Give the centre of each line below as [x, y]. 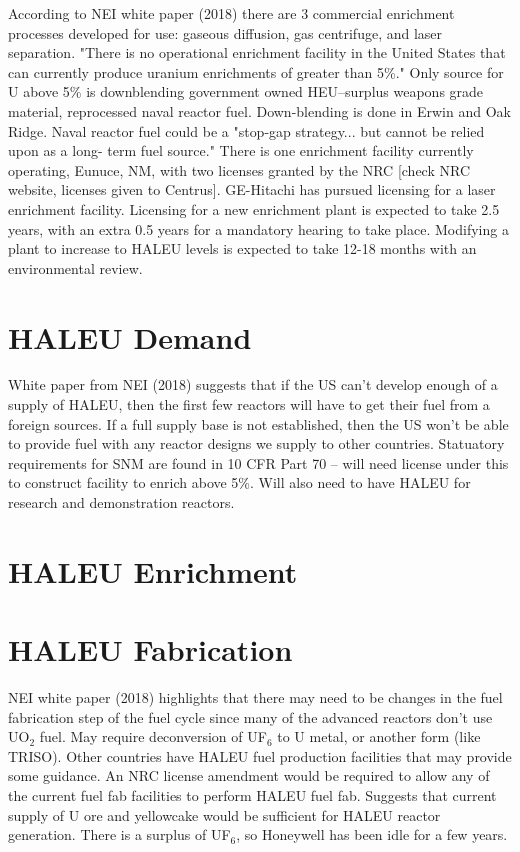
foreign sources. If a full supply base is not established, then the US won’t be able [258, 423]
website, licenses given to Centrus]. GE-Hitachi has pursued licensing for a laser [252, 189]
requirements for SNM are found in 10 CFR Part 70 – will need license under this [258, 462]
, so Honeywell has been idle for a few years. [372, 834]
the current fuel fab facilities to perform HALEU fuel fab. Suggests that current [252, 795]
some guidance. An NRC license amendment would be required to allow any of [249, 775]
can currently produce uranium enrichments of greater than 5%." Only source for [256, 71]
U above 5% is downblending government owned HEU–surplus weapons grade [246, 91]
